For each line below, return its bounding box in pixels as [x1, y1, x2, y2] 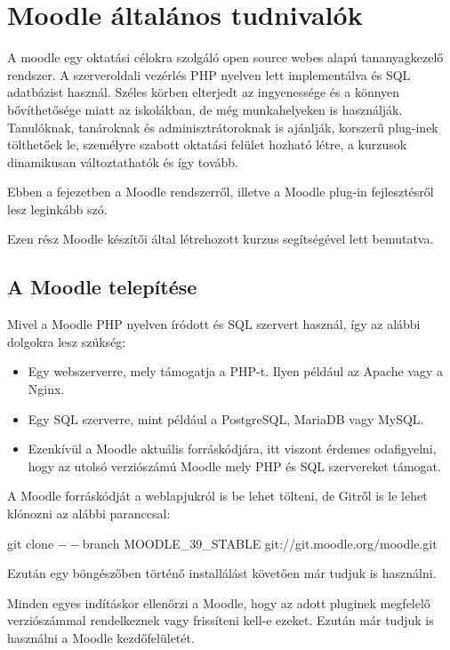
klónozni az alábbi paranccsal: [7, 504, 171, 523]
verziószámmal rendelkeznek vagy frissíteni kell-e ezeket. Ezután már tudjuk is [7, 611, 434, 630]
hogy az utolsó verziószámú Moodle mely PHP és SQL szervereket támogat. [28, 456, 441, 475]
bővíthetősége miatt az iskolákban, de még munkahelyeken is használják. [7, 100, 403, 118]
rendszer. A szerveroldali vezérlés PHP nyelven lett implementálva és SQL [7, 65, 411, 84]
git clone [7, 534, 54, 552]
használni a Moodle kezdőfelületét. [7, 628, 195, 646]
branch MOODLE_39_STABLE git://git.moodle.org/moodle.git [82, 534, 438, 552]
